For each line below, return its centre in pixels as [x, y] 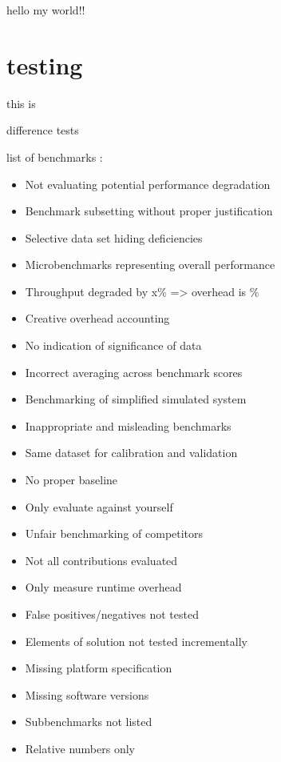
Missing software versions [87, 694]
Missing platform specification [99, 668]
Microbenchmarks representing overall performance [150, 265]
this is [21, 103]
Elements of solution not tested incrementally [136, 641]
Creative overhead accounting [97, 318]
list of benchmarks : [55, 156]
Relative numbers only [80, 748]
